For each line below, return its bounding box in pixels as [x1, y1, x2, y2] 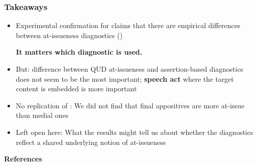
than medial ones [16, 110, 69, 120]
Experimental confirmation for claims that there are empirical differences [16, 20, 240, 31]
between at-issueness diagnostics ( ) [16, 30, 123, 40]
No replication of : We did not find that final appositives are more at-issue [16, 100, 244, 110]
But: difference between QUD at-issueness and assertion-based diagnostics [16, 64, 243, 74]
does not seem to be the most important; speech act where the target [16, 73, 234, 84]
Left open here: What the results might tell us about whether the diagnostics [16, 126, 253, 137]
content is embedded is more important [16, 83, 137, 94]
